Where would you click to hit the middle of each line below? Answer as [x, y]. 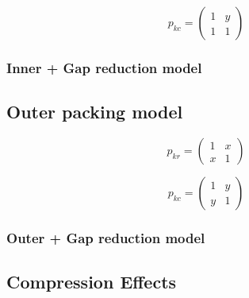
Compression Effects [92, 282]
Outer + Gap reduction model [106, 237]
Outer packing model [95, 112]
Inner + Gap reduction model [104, 67]
